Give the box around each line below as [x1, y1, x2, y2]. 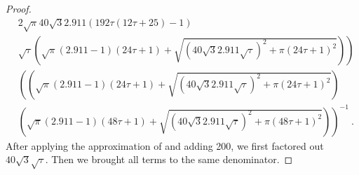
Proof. [6, 1, 32, 15]
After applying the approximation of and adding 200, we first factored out [6, 138, 324, 153]
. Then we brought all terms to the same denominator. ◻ [45, 152, 293, 167]
